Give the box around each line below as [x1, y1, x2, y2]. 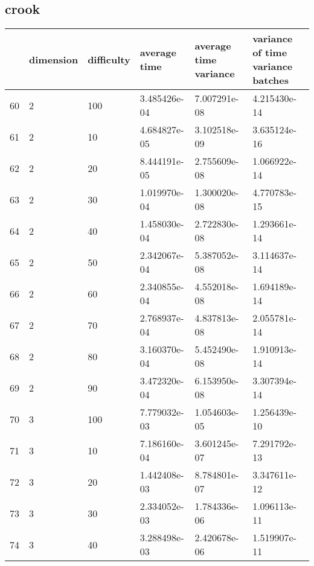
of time [252, 45, 287, 60]
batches [252, 73, 289, 87]
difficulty [88, 52, 130, 66]
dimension [29, 52, 78, 66]
